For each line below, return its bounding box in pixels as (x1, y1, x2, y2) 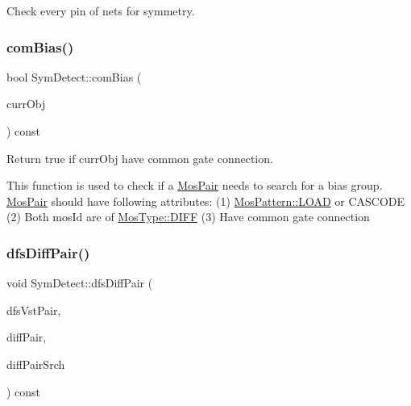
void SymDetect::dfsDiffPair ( (6, 274, 153, 291)
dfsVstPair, (6, 301, 61, 318)
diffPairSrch (6, 355, 65, 372)
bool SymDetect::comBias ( (6, 68, 142, 85)
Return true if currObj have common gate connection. (6, 149, 273, 166)
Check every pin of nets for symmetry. (6, 2, 195, 19)
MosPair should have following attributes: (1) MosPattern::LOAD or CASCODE (6, 192, 405, 209)
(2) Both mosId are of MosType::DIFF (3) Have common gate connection (6, 208, 370, 225)
